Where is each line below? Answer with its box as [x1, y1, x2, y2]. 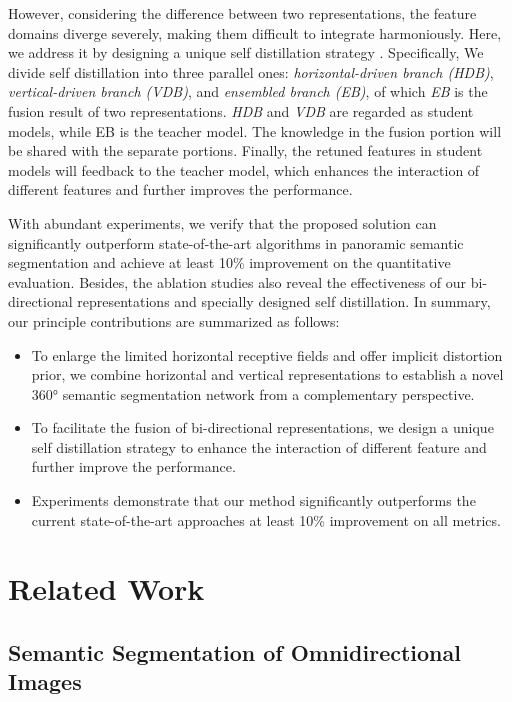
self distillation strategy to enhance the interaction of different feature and [31, 436, 487, 457]
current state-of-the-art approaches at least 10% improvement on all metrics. [31, 509, 501, 530]
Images [8, 666, 82, 697]
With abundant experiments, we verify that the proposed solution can [8, 212, 437, 233]
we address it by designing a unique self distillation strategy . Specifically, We [8, 42, 484, 63]
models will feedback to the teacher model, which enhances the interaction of [8, 159, 480, 180]
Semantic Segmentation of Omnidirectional [8, 637, 461, 668]
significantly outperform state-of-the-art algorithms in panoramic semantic [8, 232, 464, 253]
